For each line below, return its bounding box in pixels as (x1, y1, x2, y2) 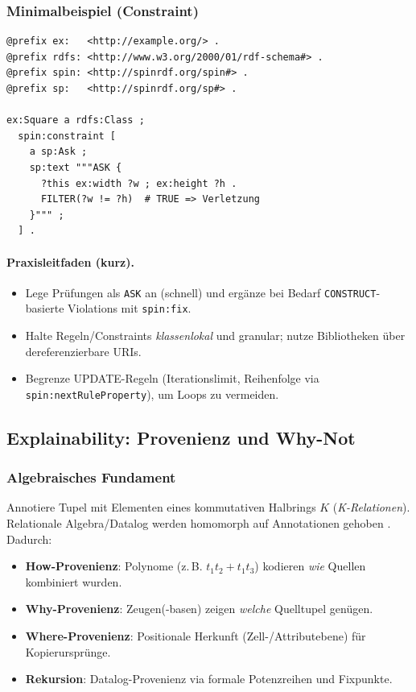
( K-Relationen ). (332, 499, 410, 516)
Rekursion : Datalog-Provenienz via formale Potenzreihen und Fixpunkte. (25, 670, 393, 687)
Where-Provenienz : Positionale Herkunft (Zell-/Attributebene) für (25, 628, 366, 644)
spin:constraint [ (18, 130, 117, 142)
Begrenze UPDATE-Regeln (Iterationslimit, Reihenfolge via (25, 370, 319, 387)
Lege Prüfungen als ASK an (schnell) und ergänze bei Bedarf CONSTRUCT (25, 284, 377, 300)
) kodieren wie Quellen (254, 557, 366, 574)
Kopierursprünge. (25, 643, 111, 660)
